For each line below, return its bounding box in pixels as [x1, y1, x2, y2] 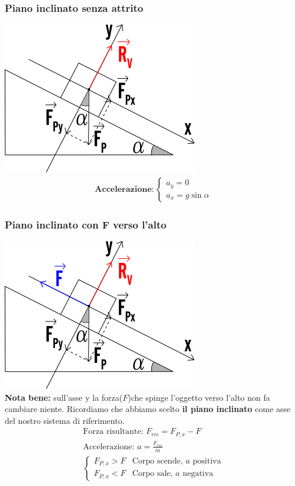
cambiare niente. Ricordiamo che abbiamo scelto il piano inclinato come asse [5, 403, 291, 415]
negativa [182, 469, 213, 478]
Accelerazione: [83, 442, 135, 451]
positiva [193, 456, 221, 465]
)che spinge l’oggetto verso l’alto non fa [128, 391, 270, 403]
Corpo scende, [132, 456, 183, 465]
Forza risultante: [83, 427, 144, 436]
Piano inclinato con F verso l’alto [5, 217, 167, 231]
